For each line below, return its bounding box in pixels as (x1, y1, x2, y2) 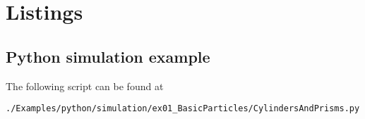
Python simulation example (6, 45, 210, 67)
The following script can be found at (6, 78, 164, 93)
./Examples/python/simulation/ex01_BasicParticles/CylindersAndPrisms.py (6, 104, 360, 114)
